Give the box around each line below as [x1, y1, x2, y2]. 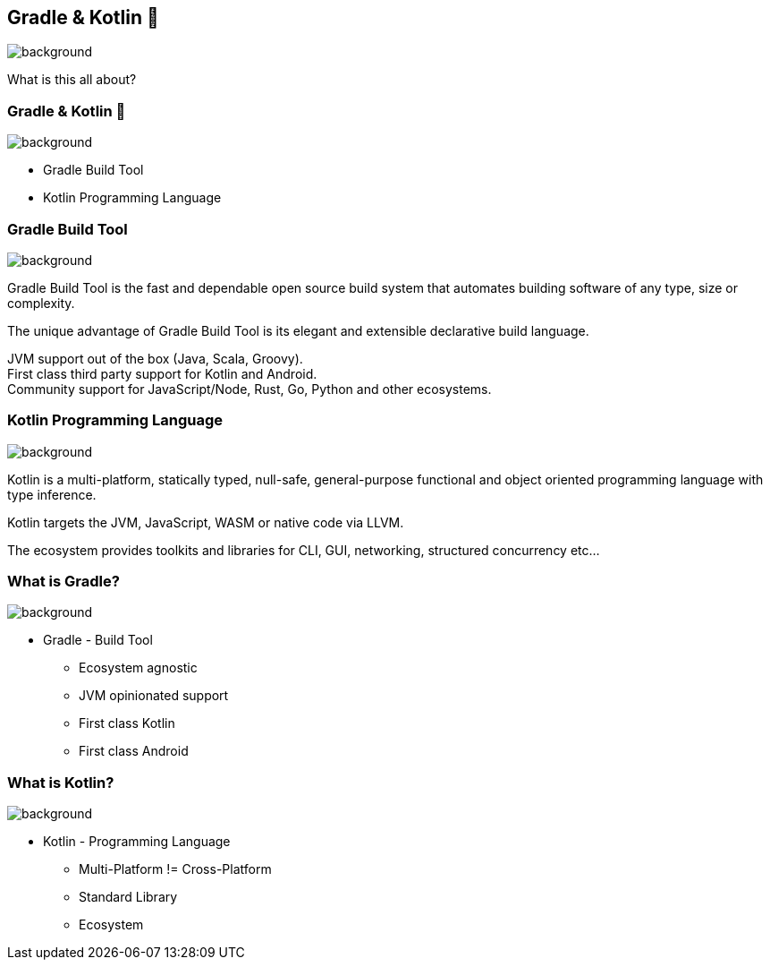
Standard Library [79, 889, 178, 905]
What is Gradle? [7, 572, 120, 591]
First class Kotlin [79, 715, 175, 732]
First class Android [79, 743, 189, 759]
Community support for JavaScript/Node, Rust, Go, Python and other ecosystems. [7, 381, 492, 397]
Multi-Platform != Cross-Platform [79, 861, 272, 877]
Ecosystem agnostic [79, 660, 198, 676]
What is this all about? [7, 72, 137, 88]
